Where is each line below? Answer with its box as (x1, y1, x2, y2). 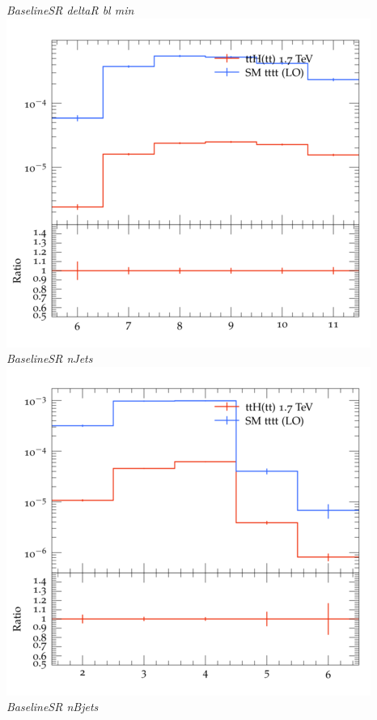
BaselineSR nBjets (6, 698, 99, 715)
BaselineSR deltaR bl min (6, 2, 134, 18)
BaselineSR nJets (6, 350, 93, 367)
